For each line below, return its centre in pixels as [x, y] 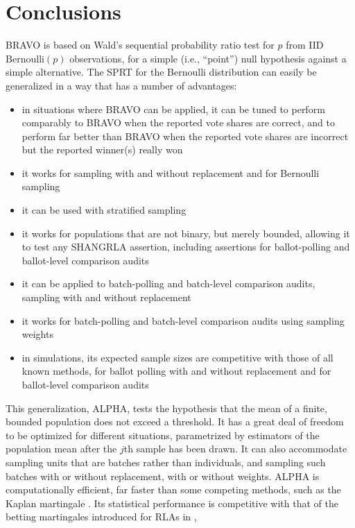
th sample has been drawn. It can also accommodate [235, 449]
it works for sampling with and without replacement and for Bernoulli [171, 172]
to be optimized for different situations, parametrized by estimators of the [163, 435]
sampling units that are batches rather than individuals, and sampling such [166, 462]
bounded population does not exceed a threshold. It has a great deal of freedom [175, 421]
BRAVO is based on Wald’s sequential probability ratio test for [140, 45]
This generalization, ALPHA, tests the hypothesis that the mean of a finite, [166, 408]
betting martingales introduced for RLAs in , [101, 517]
